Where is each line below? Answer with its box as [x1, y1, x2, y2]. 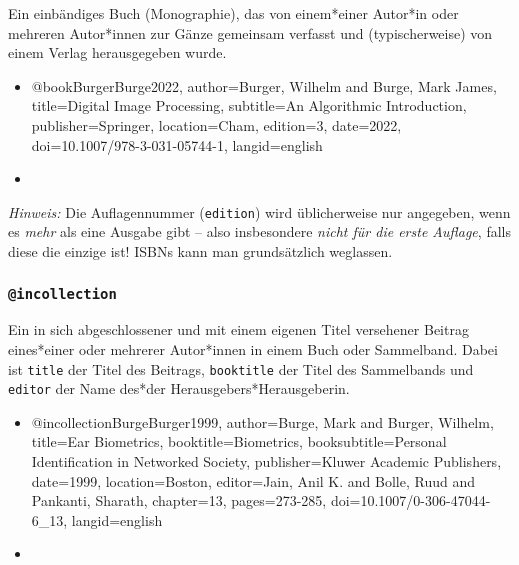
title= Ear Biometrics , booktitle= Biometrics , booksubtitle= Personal [31, 431, 447, 452]
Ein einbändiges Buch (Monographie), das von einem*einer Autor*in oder [8, 3, 459, 23]
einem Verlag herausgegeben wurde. [8, 42, 227, 63]
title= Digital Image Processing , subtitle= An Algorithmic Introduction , [31, 95, 467, 116]
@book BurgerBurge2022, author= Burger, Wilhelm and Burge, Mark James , [31, 75, 497, 96]
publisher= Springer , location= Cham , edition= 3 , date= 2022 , [31, 114, 402, 135]
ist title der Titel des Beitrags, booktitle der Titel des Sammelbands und [8, 358, 474, 379]
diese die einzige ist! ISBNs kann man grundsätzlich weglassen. [8, 241, 393, 261]
